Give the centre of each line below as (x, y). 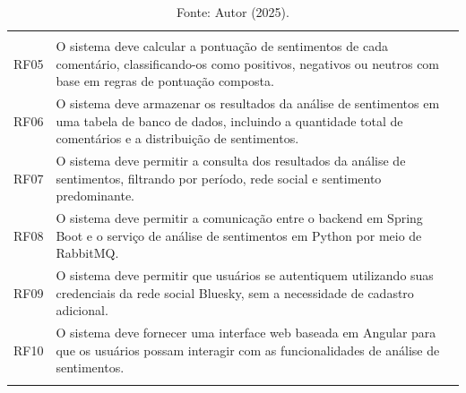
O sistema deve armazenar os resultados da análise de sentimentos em (248, 103)
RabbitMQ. (87, 253)
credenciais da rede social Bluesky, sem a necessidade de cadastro (235, 292)
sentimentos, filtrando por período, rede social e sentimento (219, 178)
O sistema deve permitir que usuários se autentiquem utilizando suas (245, 275)
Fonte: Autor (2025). (233, 12)
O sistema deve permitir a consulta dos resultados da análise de (231, 161)
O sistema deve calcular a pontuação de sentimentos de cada (222, 46)
